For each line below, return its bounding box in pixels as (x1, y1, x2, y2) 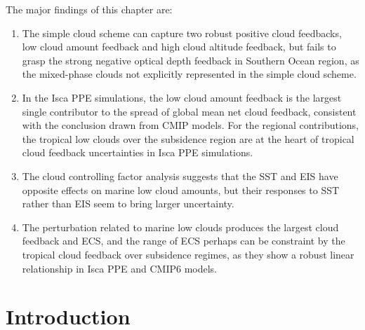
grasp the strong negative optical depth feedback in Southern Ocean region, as (22, 53, 359, 67)
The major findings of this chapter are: (6, 2, 173, 16)
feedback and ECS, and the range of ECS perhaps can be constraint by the (22, 233, 345, 248)
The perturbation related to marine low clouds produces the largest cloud (22, 219, 339, 234)
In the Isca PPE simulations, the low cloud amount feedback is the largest (22, 90, 342, 104)
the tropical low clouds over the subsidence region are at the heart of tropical (22, 131, 354, 146)
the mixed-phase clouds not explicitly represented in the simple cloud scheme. (22, 67, 357, 81)
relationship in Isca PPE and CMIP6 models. (22, 261, 217, 275)
